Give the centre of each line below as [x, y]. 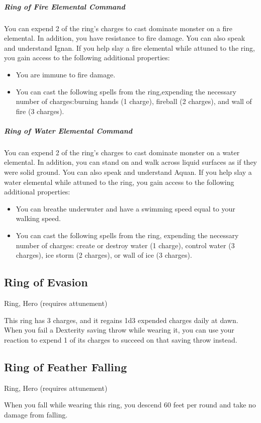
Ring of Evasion [46, 282]
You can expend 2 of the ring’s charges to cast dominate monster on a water [122, 152]
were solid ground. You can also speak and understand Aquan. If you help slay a [128, 172]
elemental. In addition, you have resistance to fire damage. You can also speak [125, 38]
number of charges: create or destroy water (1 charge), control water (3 [125, 245]
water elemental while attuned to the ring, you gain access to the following [119, 182]
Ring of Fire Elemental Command [65, 6]
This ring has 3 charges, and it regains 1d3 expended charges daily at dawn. [121, 320]
